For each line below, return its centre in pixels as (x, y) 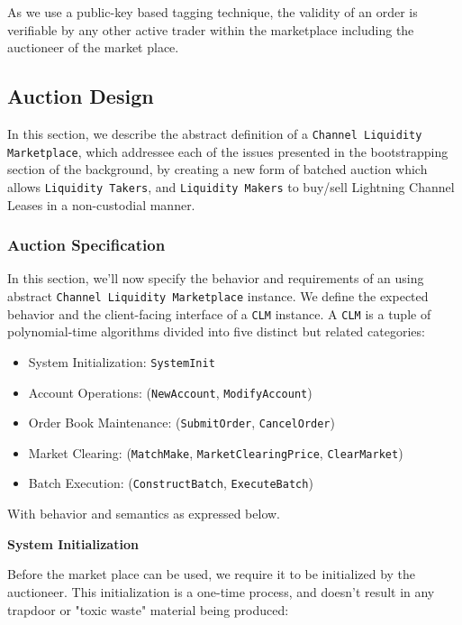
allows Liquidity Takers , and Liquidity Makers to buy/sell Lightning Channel (231, 186)
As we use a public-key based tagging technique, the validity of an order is (213, 12)
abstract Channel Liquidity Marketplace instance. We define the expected (218, 295)
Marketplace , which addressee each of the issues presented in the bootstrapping (228, 151)
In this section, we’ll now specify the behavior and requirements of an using (216, 278)
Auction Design (81, 96)
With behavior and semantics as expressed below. (144, 514)
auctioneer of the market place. (93, 47)
